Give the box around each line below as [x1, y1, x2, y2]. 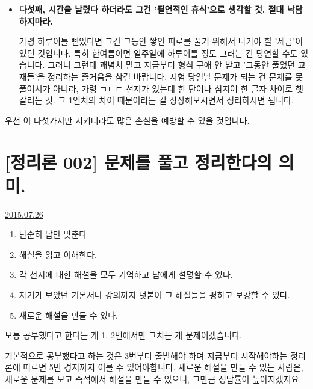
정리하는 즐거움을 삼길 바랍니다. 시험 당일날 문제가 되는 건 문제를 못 [47, 70, 303, 82]
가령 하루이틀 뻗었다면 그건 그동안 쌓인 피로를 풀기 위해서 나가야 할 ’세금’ [19, 35, 296, 47]
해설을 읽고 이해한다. [19, 248, 97, 260]
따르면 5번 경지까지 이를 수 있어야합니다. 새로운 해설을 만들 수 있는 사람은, [23, 361, 303, 373]
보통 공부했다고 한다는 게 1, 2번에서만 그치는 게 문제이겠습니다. [5, 329, 242, 342]
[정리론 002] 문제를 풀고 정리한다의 [5, 149, 272, 174]
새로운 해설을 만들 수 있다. [19, 308, 119, 321]
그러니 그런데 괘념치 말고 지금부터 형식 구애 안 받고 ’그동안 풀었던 [47, 58, 296, 71]
